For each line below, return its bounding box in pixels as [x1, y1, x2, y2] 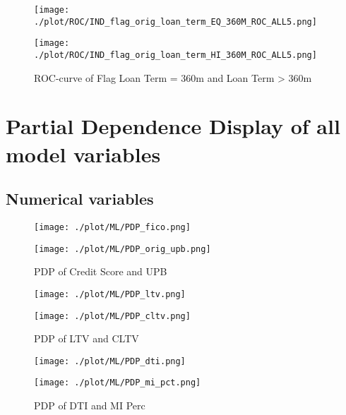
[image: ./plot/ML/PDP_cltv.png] [34, 311, 191, 321]
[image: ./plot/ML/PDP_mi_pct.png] [34, 378, 201, 388]
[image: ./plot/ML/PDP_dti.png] [34, 356, 186, 366]
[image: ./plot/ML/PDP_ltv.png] [34, 289, 186, 299]
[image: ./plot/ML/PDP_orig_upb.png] [34, 243, 211, 254]
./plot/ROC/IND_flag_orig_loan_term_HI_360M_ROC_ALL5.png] [34, 49, 317, 60]
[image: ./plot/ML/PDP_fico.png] [34, 222, 191, 232]
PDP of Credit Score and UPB [34, 264, 167, 279]
